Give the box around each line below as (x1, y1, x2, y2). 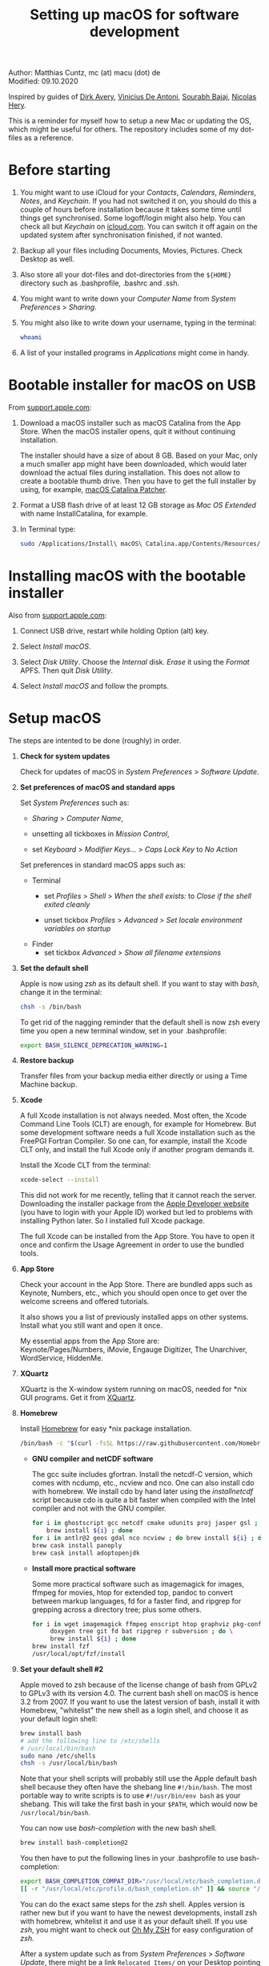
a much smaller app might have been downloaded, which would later (19, 459, 247, 468)
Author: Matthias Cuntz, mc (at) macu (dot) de (8, 68, 161, 78)
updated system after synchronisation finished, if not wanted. (19, 230, 223, 240)
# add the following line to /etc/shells (19, 1737, 160, 1745)
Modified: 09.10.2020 (8, 76, 78, 86)
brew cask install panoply (31, 1541, 122, 1549)
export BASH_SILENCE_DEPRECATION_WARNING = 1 (19, 1041, 168, 1050)
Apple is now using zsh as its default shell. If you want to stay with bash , (19, 978, 259, 988)
